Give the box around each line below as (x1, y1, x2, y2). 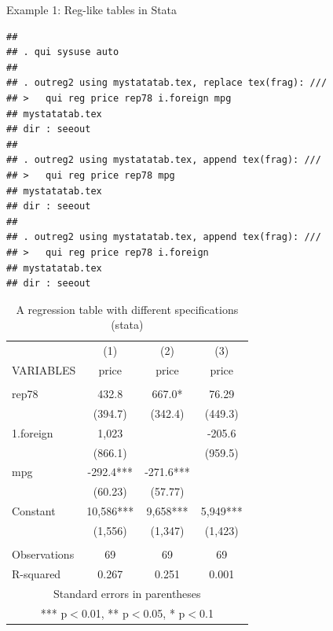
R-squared (12, 565, 61, 581)
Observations (12, 546, 75, 563)
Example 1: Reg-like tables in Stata (6, 2, 177, 17)
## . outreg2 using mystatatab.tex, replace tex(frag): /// (6, 77, 328, 89)
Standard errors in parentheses (53, 585, 201, 601)
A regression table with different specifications (16, 301, 239, 317)
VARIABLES (12, 361, 76, 378)
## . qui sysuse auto (6, 46, 119, 58)
